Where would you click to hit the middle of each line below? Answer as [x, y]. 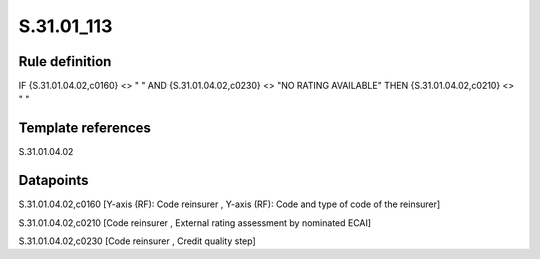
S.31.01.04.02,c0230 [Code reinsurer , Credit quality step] [137, 241]
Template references [85, 128]
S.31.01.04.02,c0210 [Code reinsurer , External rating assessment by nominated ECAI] [195, 222]
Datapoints [53, 180]
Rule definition [65, 61]
